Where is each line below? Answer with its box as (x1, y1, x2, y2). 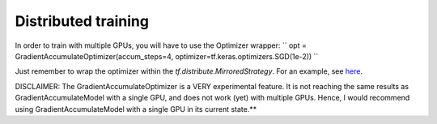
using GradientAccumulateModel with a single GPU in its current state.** (15, 104, 257, 113)
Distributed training (15, 12, 150, 30)
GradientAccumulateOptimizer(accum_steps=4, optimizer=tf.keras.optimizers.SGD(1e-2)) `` (15, 51, 319, 61)
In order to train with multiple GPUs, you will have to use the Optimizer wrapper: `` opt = (15, 41, 307, 50)
